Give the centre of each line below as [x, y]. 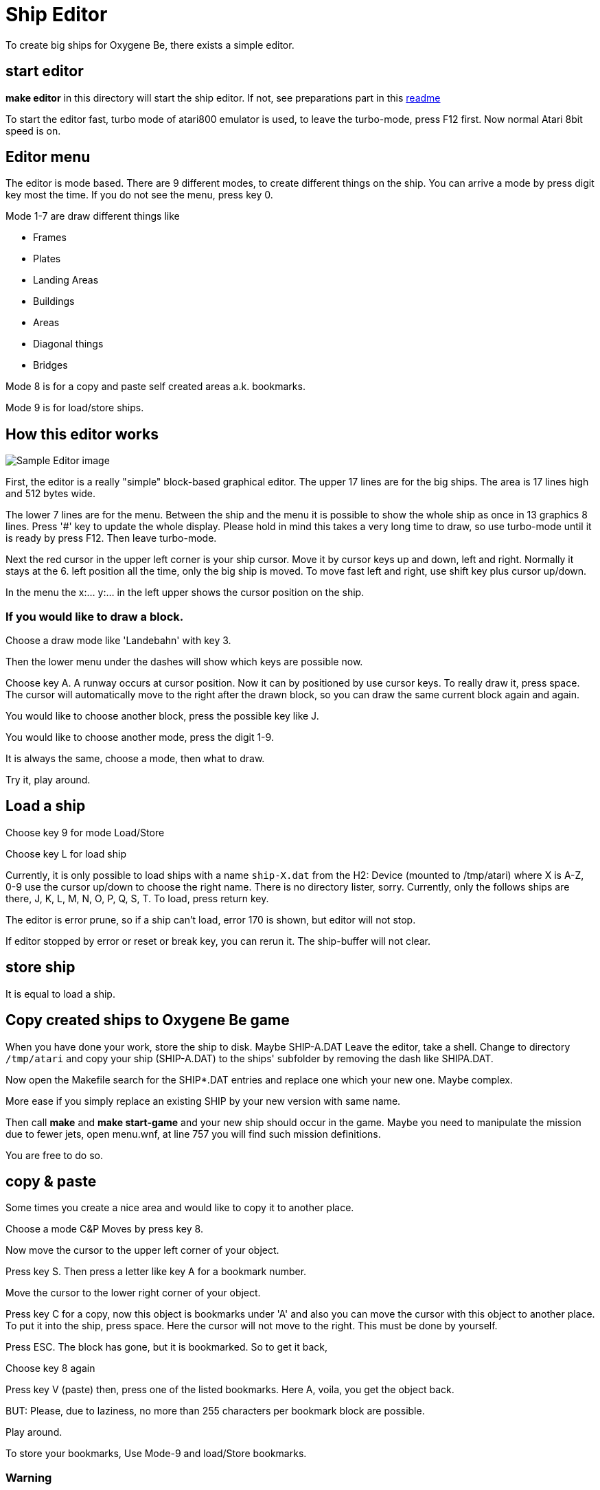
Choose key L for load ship [66, 853]
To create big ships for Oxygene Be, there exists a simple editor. [150, 45]
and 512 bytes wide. [51, 494]
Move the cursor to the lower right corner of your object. [133, 1293]
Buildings [54, 301]
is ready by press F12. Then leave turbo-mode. [111, 538]
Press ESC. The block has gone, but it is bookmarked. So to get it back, [166, 1347]
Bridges [50, 365]
